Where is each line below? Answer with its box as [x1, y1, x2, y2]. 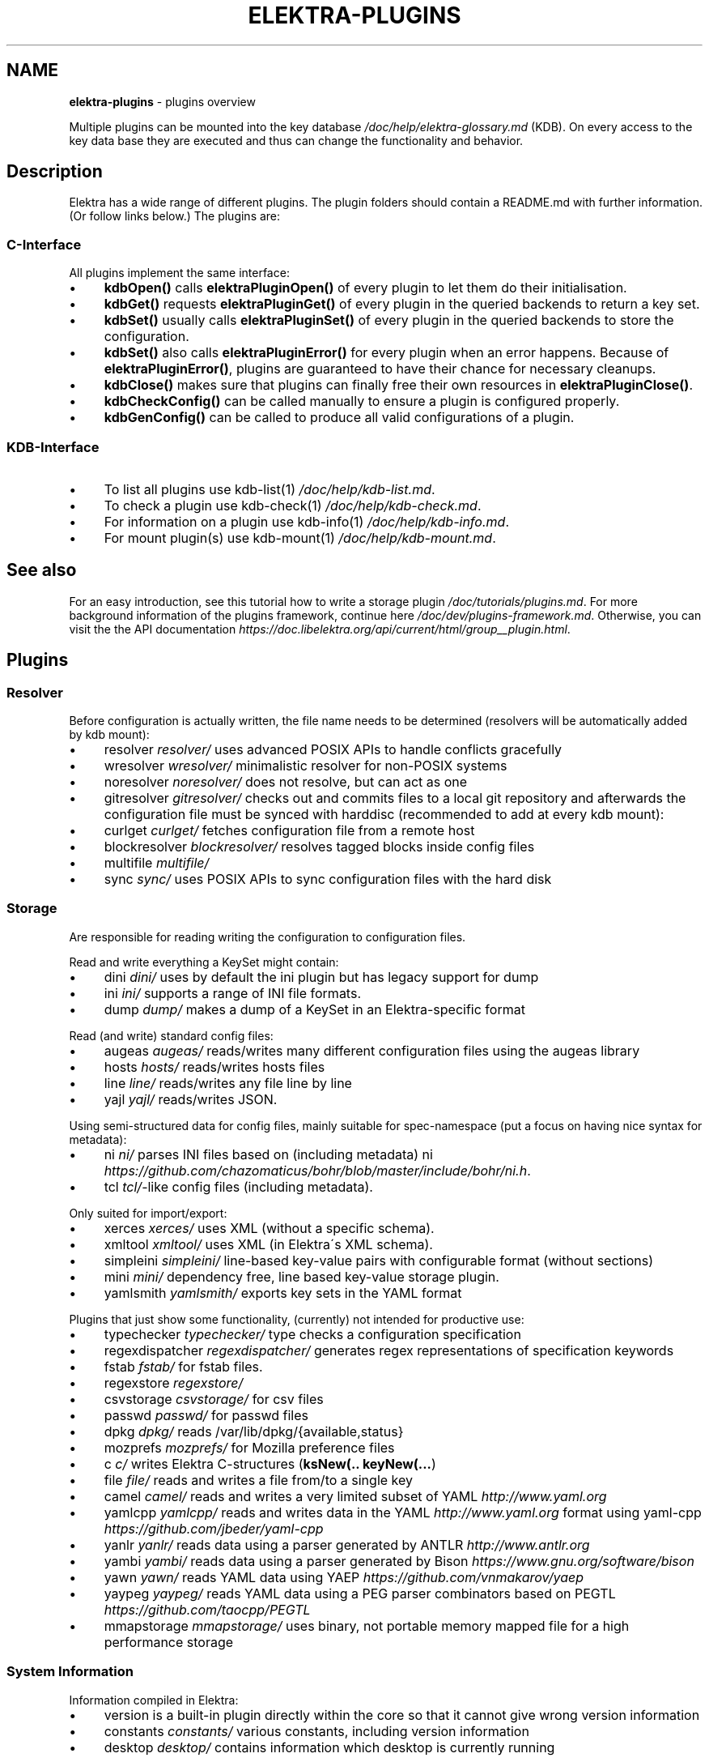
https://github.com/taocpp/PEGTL [104, 1601, 311, 1618]
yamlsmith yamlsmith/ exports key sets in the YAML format [104, 1284, 462, 1301]
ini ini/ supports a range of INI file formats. [104, 984, 361, 1001]
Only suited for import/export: [69, 1205, 227, 1220]
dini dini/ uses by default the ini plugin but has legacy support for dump [104, 968, 539, 985]
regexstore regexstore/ [104, 1374, 244, 1391]
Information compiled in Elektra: [69, 1692, 239, 1707]
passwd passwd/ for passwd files [104, 1406, 308, 1423]
